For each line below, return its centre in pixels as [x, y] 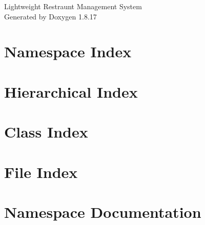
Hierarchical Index [71, 91]
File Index [41, 172]
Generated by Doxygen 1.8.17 [50, 16]
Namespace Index [68, 51]
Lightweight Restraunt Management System [73, 6]
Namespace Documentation [103, 211]
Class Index [46, 132]
